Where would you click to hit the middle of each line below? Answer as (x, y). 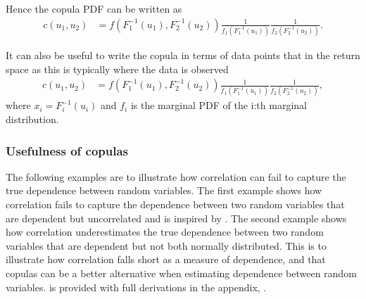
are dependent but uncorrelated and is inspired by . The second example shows (176, 218)
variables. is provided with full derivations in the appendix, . (136, 287)
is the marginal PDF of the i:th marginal (219, 105)
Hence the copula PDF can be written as (94, 8)
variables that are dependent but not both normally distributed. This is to (166, 245)
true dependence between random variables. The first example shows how (164, 190)
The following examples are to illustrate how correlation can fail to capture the (176, 176)
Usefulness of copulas (67, 150)
